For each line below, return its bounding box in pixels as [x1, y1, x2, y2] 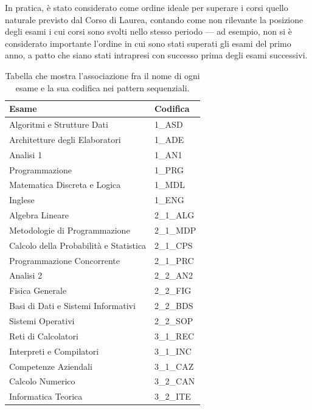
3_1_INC [154, 344, 192, 357]
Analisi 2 [9, 269, 43, 282]
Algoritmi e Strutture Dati [9, 118, 108, 130]
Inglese [9, 193, 35, 206]
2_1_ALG [154, 209, 195, 221]
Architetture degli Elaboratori [9, 133, 121, 145]
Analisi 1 [9, 148, 43, 161]
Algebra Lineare [9, 209, 69, 221]
